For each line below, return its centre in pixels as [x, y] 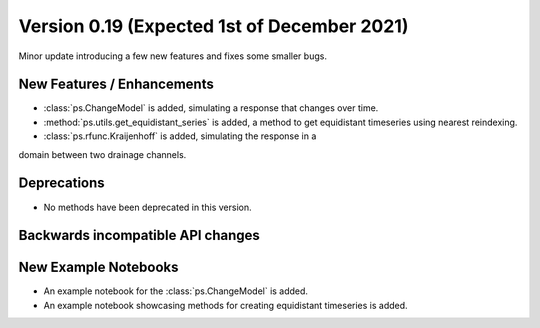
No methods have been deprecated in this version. [147, 207]
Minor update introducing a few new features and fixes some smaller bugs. [172, 56]
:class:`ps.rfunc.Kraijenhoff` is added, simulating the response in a [180, 136]
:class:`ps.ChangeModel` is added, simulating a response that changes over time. [211, 108]
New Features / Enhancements [116, 84]
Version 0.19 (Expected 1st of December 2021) [213, 26]
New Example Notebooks [98, 267]
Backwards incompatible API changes [139, 235]
